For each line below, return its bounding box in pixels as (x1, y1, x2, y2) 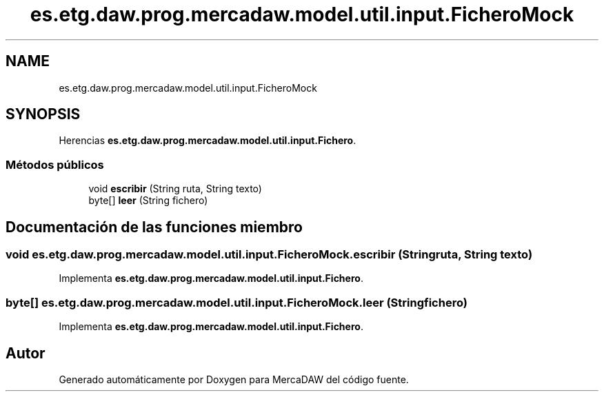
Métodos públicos (6, 157, 104, 172)
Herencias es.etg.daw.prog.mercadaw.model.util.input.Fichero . (59, 134, 356, 147)
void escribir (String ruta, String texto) (88, 183, 262, 195)
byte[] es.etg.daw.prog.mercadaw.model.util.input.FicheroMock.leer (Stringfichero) (6, 295, 467, 309)
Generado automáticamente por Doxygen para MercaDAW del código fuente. (59, 374, 409, 385)
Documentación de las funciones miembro (6, 218, 303, 236)
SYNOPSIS (6, 105, 81, 123)
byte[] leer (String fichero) (88, 194, 208, 207)
